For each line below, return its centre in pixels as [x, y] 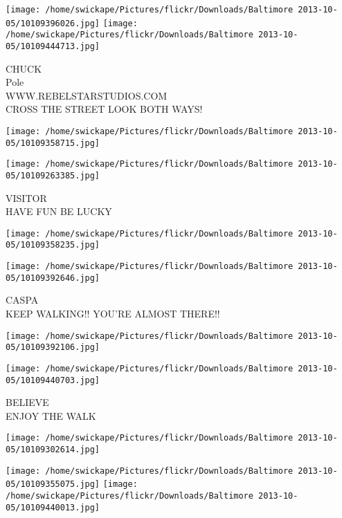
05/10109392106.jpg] [53, 348]
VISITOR [26, 197]
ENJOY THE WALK [51, 415]
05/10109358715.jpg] [53, 143]
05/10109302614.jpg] [53, 450]
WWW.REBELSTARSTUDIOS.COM [87, 95]
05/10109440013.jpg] [53, 507]
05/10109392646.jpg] [53, 278]
